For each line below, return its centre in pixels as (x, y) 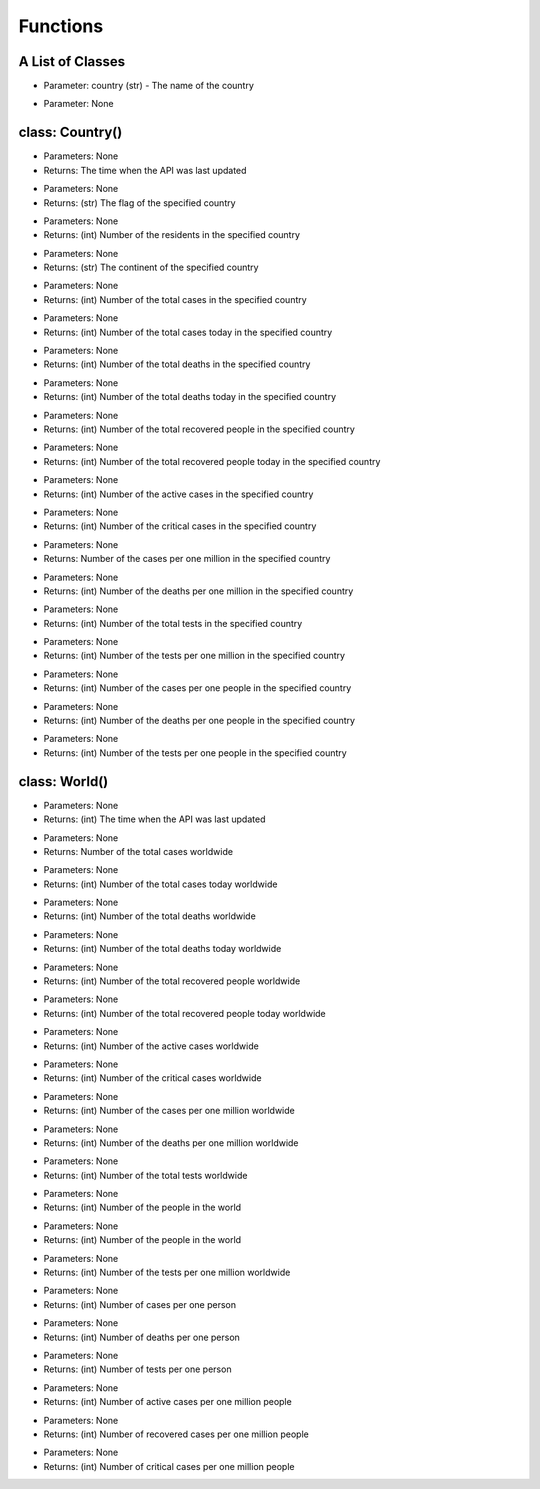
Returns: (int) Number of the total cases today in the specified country (188, 332)
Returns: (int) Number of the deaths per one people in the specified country (199, 721)
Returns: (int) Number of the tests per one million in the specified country (194, 656)
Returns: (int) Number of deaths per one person (141, 1337)
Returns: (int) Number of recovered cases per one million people (176, 1434)
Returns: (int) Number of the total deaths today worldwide (162, 949)
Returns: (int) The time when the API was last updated (154, 819)
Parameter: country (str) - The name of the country (149, 86)
